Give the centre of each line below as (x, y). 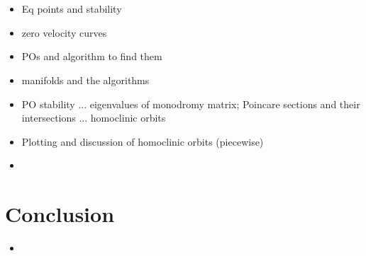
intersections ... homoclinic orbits (94, 118)
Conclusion (60, 214)
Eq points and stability (72, 9)
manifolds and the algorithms (85, 80)
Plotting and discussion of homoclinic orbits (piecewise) (143, 141)
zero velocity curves (64, 32)
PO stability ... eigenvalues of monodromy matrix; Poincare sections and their (191, 104)
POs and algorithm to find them (92, 56)
